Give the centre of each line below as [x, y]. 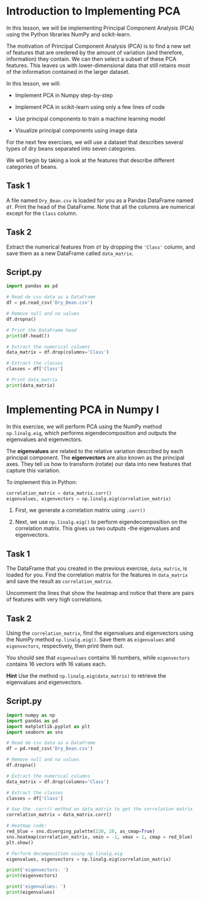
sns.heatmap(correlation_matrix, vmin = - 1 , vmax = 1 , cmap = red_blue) [100, 837]
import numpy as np [31, 715]
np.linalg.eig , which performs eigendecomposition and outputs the [91, 433]
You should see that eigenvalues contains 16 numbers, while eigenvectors [98, 658]
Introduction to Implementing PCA [94, 11]
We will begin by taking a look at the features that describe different [91, 160]
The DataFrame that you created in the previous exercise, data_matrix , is [97, 568]
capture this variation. [33, 470]
